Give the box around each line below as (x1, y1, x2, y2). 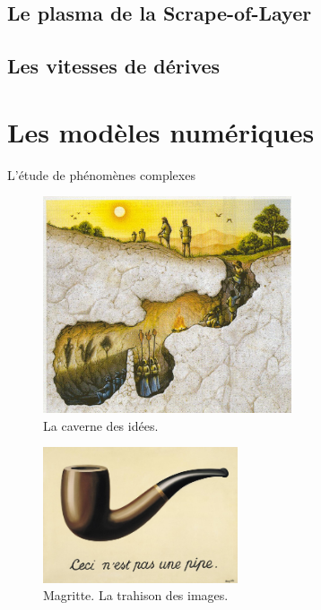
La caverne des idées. (43, 416, 159, 434)
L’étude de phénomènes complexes (7, 165, 195, 184)
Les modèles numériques (7, 113, 315, 150)
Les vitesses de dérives (7, 52, 221, 80)
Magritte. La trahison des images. (43, 586, 229, 605)
